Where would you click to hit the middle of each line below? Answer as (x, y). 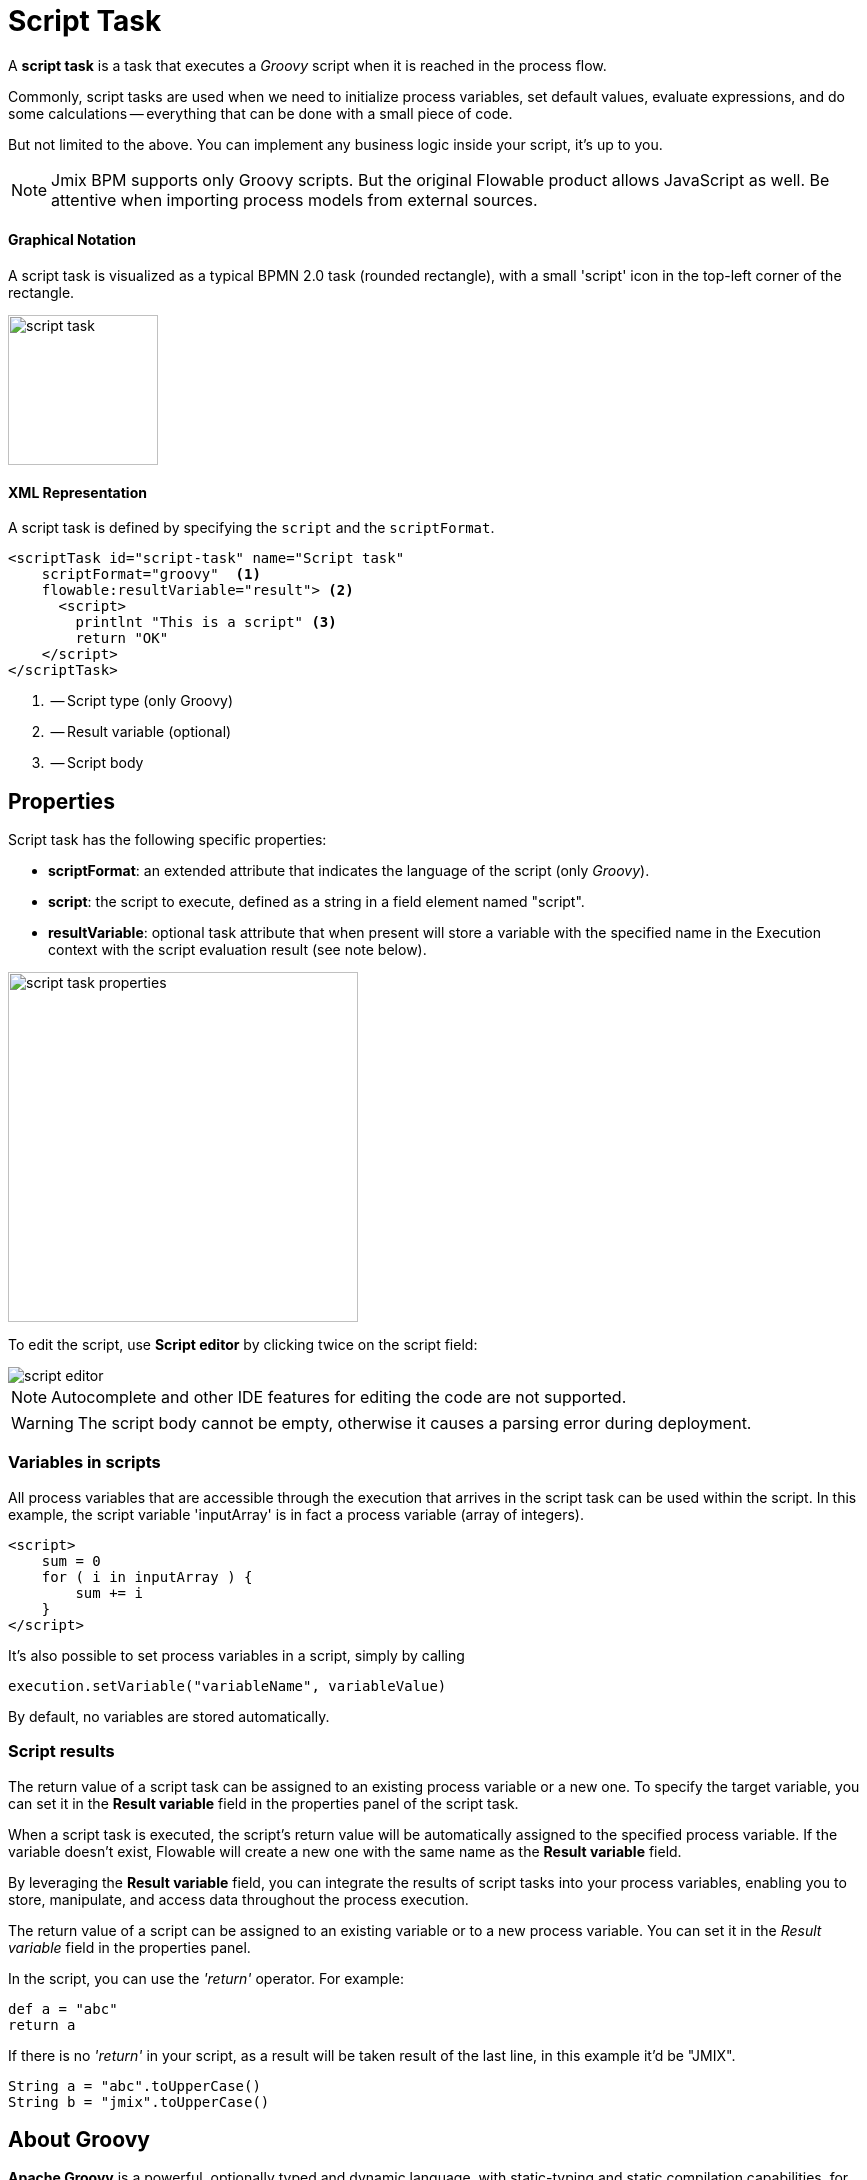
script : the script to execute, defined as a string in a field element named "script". (316, 902)
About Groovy (79, 2139)
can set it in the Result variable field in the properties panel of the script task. (263, 1803)
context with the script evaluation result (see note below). (237, 950)
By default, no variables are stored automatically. (169, 1716)
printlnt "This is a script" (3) (206, 622)
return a (42, 2024)
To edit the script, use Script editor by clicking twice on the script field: (243, 1345)
